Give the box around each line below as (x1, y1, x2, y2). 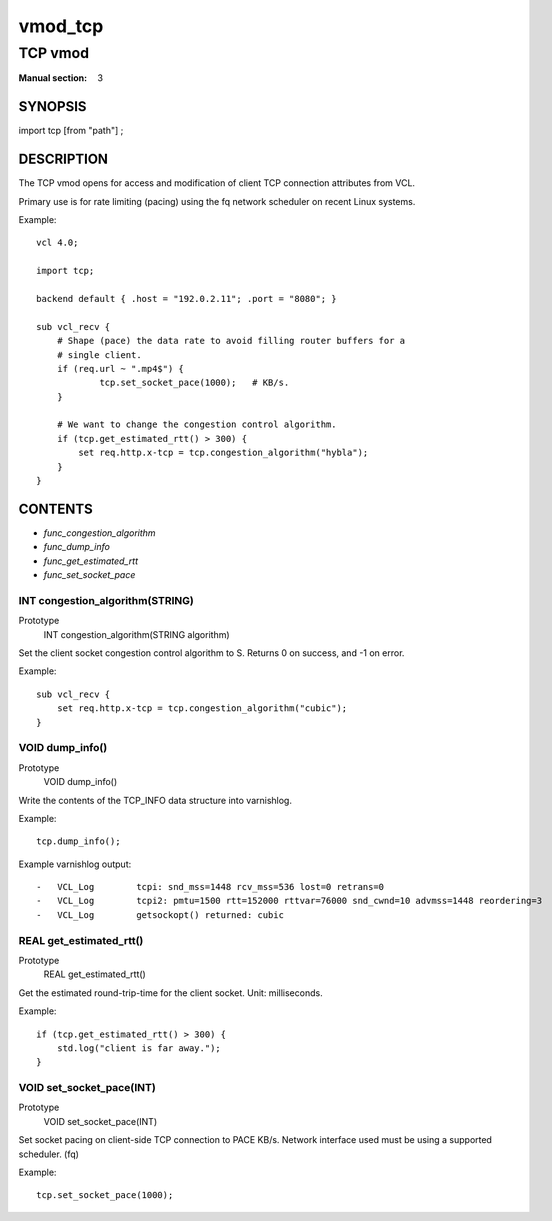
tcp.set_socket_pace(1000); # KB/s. (99, 377, 290, 389)
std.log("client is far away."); (56, 1042, 222, 1054)
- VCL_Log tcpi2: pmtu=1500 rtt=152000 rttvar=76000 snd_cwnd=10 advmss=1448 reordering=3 (36, 895, 543, 907)
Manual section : (18, 72, 88, 84)
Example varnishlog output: (18, 858, 132, 870)
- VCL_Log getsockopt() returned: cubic (36, 909, 285, 920)
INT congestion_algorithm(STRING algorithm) (43, 628, 230, 640)
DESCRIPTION (18, 151, 109, 168)
